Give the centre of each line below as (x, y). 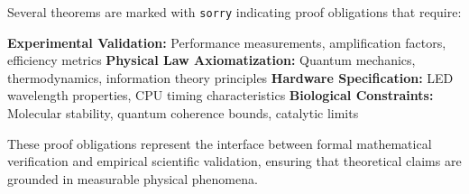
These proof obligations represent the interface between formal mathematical (220, 143)
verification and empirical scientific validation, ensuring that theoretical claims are (234, 161)
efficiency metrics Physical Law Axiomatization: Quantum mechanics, (212, 60)
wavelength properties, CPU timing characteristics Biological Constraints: (221, 95)
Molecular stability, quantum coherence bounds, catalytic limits (183, 113)
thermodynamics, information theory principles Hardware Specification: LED (230, 77)
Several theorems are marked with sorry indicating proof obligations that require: (234, 12)
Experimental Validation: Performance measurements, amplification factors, (227, 42)
